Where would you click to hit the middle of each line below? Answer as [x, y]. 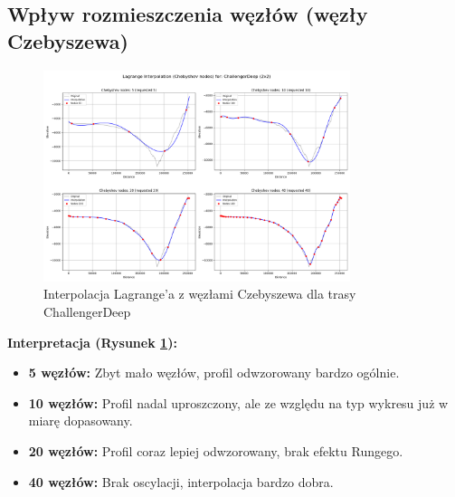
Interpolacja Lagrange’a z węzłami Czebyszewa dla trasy [200, 294]
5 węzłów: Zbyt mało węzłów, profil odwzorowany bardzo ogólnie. [214, 373]
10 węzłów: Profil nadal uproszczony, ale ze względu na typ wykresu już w [238, 402]
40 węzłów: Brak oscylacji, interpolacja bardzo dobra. [181, 481]
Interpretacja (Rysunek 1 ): [92, 342]
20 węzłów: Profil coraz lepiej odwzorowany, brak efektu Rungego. [216, 450]
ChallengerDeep [87, 311]
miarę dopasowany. [81, 421]
